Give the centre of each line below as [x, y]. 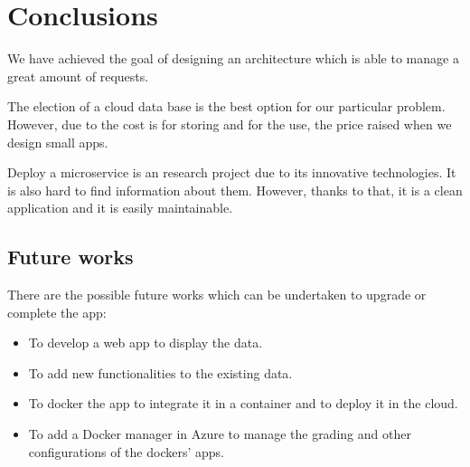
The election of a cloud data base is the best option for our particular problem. [226, 106]
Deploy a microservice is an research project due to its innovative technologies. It [232, 172]
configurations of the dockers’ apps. [126, 451]
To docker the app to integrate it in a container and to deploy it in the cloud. [243, 403]
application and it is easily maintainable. [120, 208]
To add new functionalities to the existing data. [160, 372]
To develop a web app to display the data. [146, 343]
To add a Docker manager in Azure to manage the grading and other [220, 434]
